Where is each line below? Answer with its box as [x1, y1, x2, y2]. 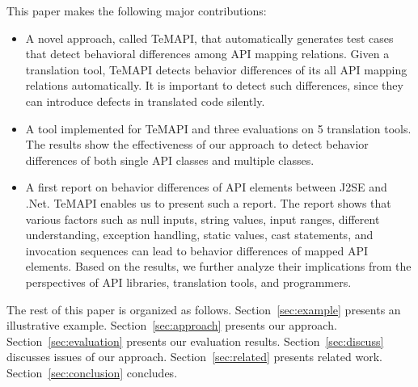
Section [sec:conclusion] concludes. [6, 364, 178, 381]
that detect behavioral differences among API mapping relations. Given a [25, 45, 390, 62]
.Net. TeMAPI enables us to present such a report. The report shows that [25, 194, 391, 211]
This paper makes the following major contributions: [6, 2, 267, 19]
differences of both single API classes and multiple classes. [25, 151, 315, 168]
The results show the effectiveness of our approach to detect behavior [25, 136, 369, 153]
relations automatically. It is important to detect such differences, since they [25, 77, 403, 94]
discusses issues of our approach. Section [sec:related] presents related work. [6, 348, 382, 365]
